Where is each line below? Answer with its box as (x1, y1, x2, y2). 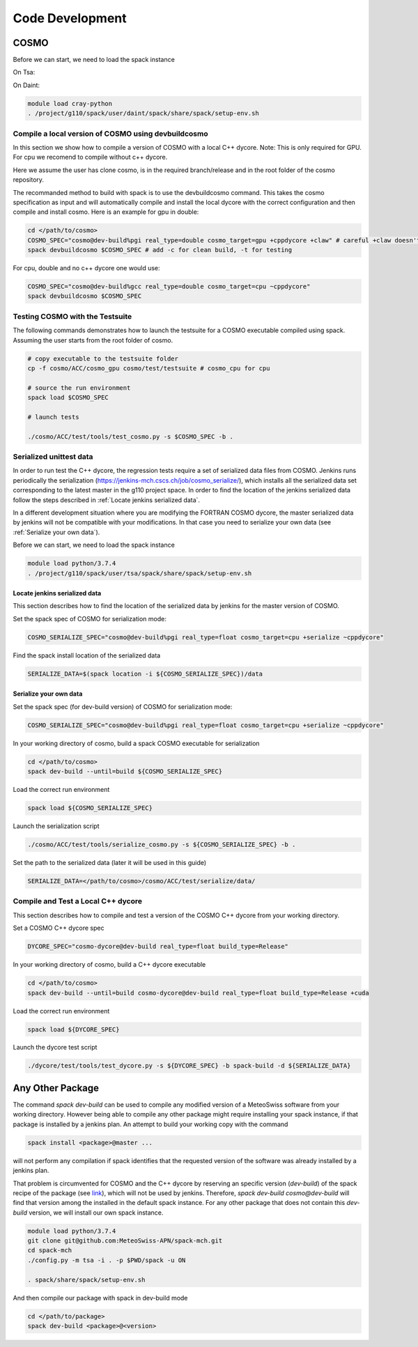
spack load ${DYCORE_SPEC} (27, 1025, 120, 1034)
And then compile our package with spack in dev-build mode (13, 1293, 188, 1302)
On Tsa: (13, 68, 36, 77)
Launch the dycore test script (13, 1043, 98, 1052)
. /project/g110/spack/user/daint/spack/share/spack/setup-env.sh (27, 109, 259, 118)
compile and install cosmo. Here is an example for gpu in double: (13, 208, 199, 216)
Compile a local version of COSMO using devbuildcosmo (13, 129, 208, 139)
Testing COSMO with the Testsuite (13, 311, 132, 321)
